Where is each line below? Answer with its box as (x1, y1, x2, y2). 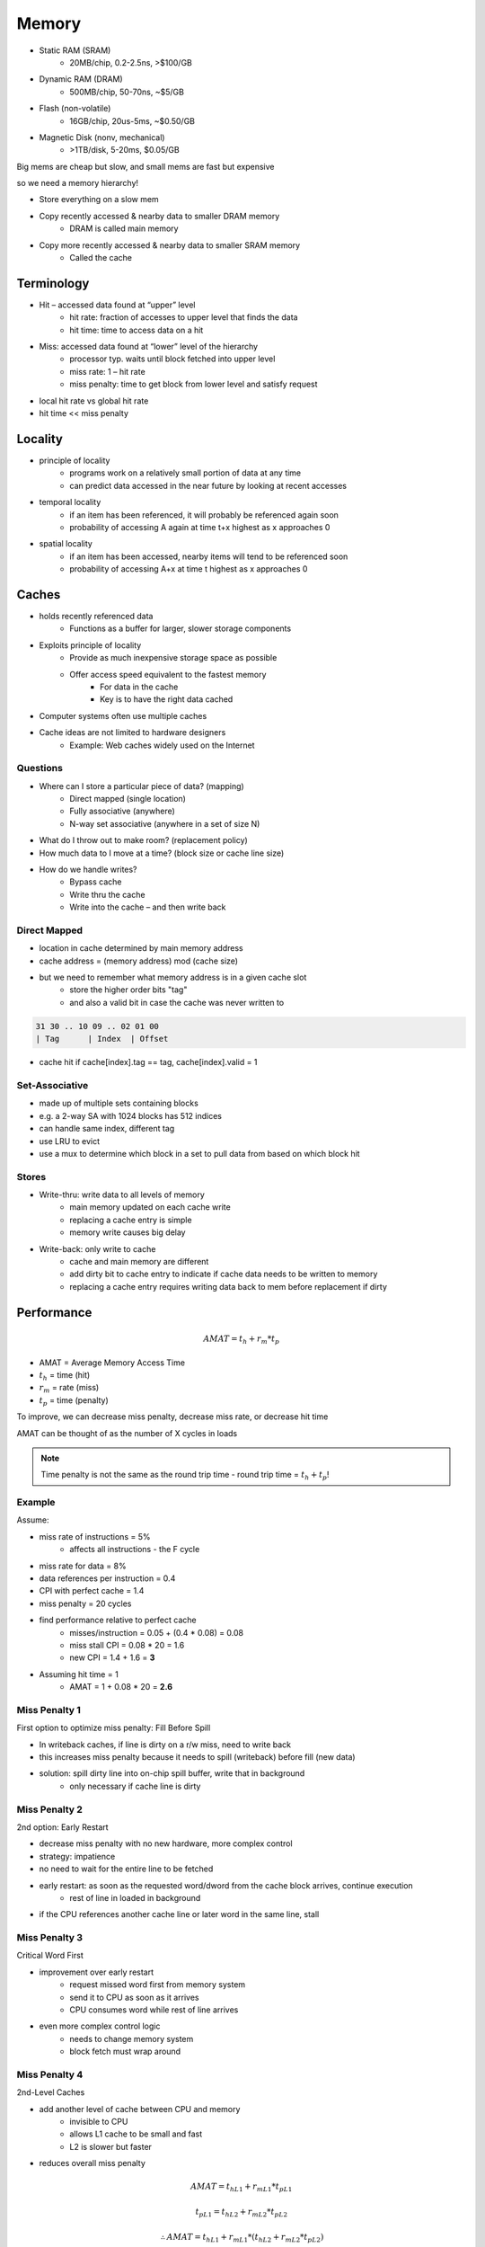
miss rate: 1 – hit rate (69, 366, 145, 377)
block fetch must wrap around (69, 2046, 181, 2057)
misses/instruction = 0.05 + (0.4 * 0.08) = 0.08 (69, 1627, 244, 1638)
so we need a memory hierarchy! (16, 178, 139, 189)
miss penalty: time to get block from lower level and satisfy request (69, 378, 318, 390)
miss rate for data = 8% (39, 1560, 127, 1571)
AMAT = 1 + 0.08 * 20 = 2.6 (69, 1682, 173, 1692)
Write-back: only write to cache (39, 1243, 156, 1254)
